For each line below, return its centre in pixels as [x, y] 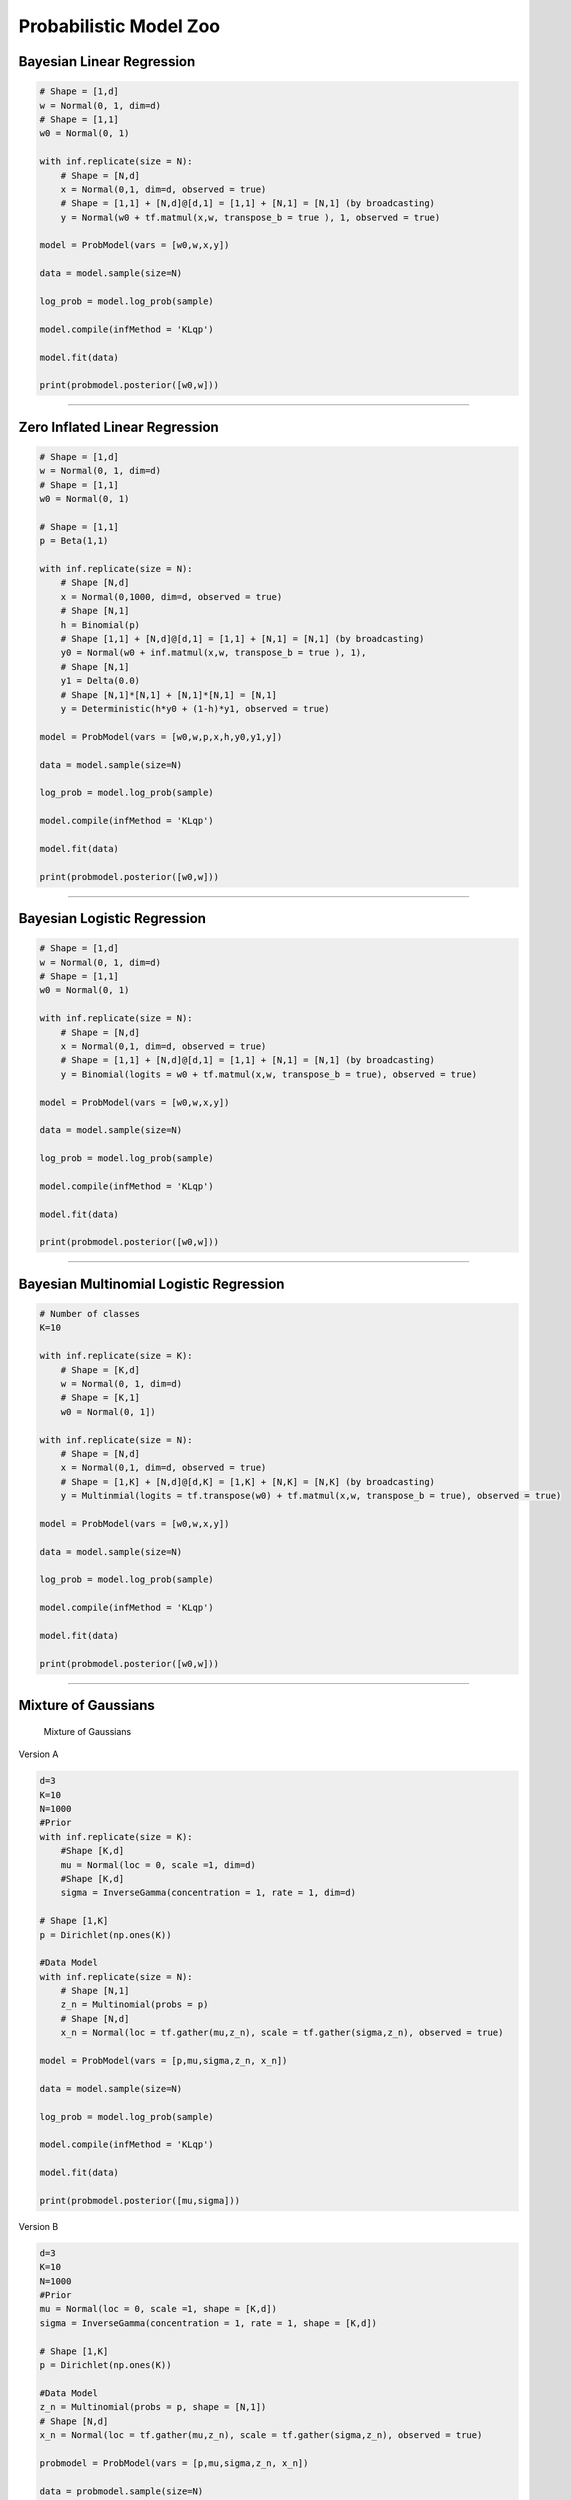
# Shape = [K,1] [100, 1398]
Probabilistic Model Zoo [119, 26]
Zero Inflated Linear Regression [118, 426]
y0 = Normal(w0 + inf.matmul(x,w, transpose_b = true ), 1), [213, 653]
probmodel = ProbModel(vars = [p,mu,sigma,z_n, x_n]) [174, 2463]
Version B [38, 2226]
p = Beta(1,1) [74, 541]
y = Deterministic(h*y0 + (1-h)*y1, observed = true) [195, 708]
